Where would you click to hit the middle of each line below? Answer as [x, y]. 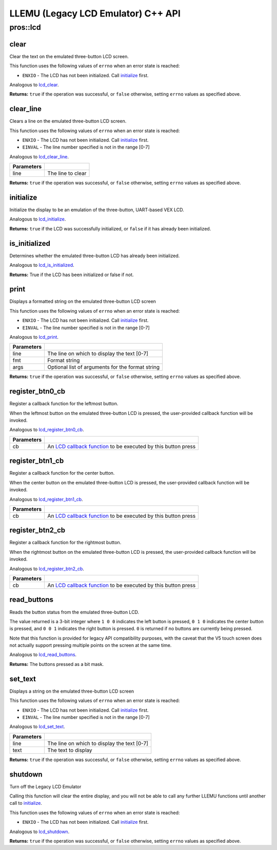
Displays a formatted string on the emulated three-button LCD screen [83, 301]
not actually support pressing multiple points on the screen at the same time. [91, 645]
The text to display [70, 750]
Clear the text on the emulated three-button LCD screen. [69, 56]
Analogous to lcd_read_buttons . [43, 655]
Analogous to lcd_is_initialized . [42, 265]
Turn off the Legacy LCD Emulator [45, 786]
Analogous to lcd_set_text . [37, 727]
